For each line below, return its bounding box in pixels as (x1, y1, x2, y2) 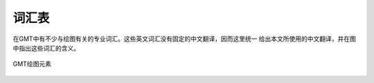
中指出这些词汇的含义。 (12, 44, 80, 52)
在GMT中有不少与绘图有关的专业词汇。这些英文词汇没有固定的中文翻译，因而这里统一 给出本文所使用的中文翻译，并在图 (12, 35, 357, 43)
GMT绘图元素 (12, 59, 52, 68)
